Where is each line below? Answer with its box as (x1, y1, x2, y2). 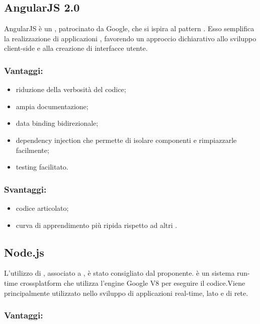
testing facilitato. (16, 161, 68, 172)
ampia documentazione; (16, 101, 89, 111)
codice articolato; (16, 202, 69, 213)
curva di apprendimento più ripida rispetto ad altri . (16, 219, 178, 230)
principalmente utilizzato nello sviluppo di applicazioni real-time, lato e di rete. (4, 287, 248, 298)
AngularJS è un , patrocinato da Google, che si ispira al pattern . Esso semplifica (4, 23, 254, 34)
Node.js (4, 244, 44, 260)
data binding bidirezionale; (16, 118, 99, 128)
